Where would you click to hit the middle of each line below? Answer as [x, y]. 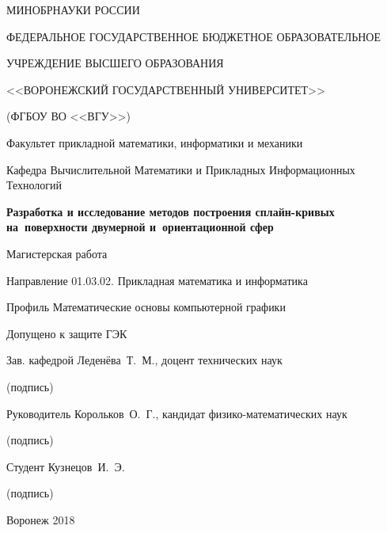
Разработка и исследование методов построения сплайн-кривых [171, 211]
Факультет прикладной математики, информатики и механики [155, 142]
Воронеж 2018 [41, 519]
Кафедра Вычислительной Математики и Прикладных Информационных [181, 169]
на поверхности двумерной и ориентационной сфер [140, 227]
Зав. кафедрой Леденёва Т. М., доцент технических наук [144, 360]
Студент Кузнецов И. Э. [66, 466]
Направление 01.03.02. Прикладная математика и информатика [157, 280]
